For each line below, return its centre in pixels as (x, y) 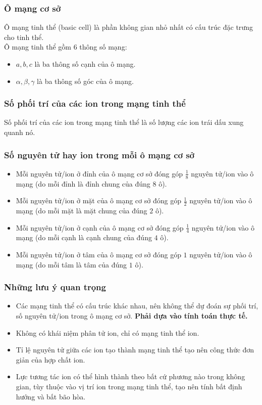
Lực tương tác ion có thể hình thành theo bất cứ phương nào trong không (130, 376)
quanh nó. (20, 132)
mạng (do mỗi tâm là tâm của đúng (71, 264)
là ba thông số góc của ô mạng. (85, 81)
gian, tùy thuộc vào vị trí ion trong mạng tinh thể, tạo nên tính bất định (129, 387)
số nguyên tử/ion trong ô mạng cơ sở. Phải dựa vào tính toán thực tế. (132, 316)
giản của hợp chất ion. (50, 359)
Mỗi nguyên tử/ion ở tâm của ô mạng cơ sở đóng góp (98, 255)
